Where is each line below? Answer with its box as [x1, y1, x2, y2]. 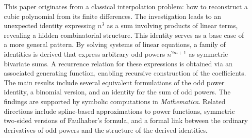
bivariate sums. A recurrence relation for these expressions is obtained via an [4, 58, 233, 68]
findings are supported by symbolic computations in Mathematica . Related [4, 96, 226, 106]
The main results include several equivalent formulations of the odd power [4, 77, 224, 87]
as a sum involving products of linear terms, [106, 20, 238, 31]
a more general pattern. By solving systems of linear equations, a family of [4, 39, 226, 49]
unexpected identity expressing [4, 20, 96, 31]
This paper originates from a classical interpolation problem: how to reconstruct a [4, 1, 248, 11]
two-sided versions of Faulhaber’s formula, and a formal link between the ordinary [4, 115, 248, 125]
